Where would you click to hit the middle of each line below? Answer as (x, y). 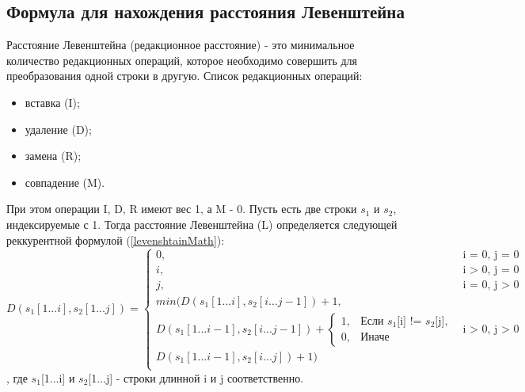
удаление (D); (58, 129)
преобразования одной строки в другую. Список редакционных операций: (185, 76)
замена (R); (53, 156)
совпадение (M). (65, 182)
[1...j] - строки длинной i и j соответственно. (196, 377)
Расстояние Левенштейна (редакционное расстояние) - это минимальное (181, 45)
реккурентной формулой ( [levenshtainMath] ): (116, 240)
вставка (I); (52, 102)
